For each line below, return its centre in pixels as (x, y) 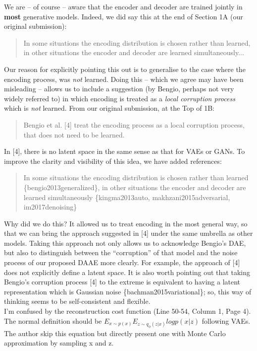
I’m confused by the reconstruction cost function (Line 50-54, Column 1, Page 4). (128, 311)
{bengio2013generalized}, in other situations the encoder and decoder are (135, 187)
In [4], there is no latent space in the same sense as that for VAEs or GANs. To (125, 151)
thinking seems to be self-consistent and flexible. (77, 301)
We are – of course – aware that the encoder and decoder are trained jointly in (123, 6)
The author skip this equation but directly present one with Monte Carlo (115, 333)
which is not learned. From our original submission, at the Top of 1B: (109, 108)
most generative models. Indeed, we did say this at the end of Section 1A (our (124, 16)
